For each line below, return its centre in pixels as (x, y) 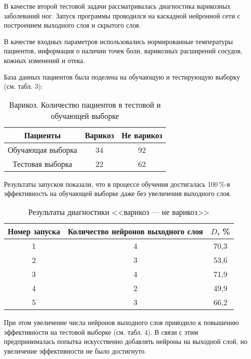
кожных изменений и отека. (44, 60)
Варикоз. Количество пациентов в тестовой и (85, 104)
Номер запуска (34, 231)
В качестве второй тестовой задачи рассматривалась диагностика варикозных (117, 6)
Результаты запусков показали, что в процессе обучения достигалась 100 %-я (117, 184)
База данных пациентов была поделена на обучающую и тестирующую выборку (122, 76)
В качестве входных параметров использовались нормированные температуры (118, 41)
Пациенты (42, 135)
